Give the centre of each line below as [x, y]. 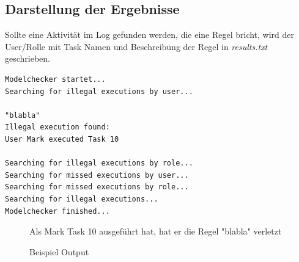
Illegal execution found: [57, 127]
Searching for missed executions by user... [97, 175]
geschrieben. [28, 58]
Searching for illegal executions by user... [99, 91]
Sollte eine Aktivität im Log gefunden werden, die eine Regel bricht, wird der [150, 35]
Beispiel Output [59, 251]
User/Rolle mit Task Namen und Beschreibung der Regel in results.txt [136, 46]
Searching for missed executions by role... [97, 187]
